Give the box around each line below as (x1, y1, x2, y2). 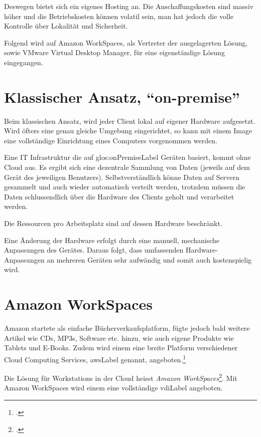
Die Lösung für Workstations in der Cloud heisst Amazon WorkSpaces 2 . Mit (4, 371, 237, 383)
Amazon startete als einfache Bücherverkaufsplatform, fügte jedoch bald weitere (4, 323, 250, 333)
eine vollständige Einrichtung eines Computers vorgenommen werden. (4, 135, 217, 145)
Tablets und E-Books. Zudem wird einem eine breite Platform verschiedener (4, 342, 238, 353)
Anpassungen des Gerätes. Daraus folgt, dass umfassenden (4, 245, 184, 255)
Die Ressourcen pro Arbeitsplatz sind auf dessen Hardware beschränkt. (4, 218, 222, 229)
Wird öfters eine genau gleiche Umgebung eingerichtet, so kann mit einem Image (4, 125, 252, 136)
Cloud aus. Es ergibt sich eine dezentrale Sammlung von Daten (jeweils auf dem (4, 162, 250, 172)
